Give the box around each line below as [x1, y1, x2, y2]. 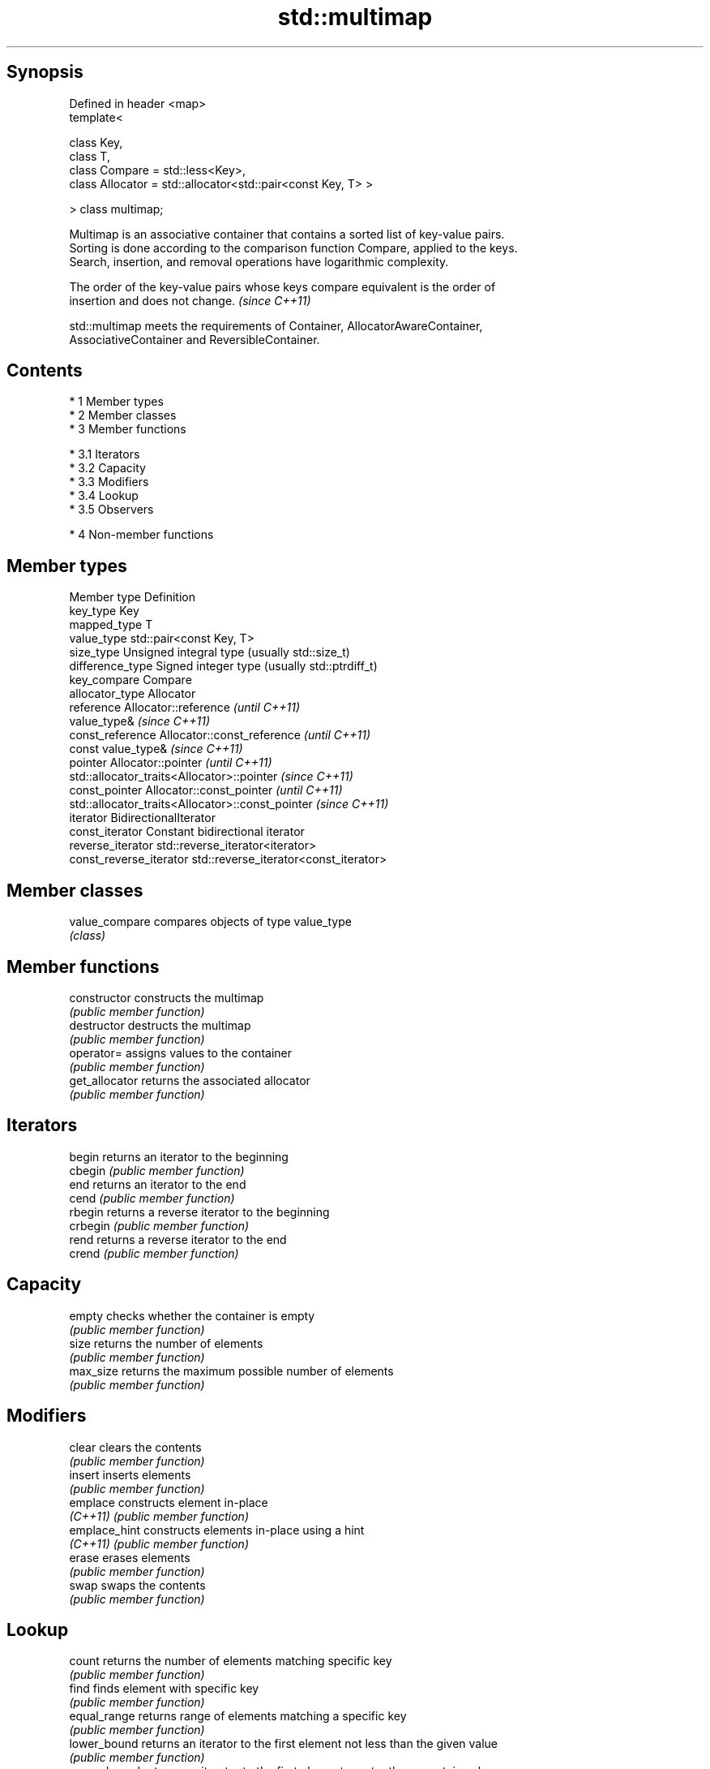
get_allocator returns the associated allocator [69, 1073, 310, 1087]
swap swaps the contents [69, 1577, 206, 1592]
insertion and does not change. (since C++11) [69, 293, 311, 308]
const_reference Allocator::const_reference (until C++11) [69, 728, 371, 742]
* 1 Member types [69, 394, 164, 409]
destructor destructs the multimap [69, 1018, 251, 1032]
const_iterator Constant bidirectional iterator [69, 824, 305, 839]
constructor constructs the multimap [69, 990, 264, 1005]
